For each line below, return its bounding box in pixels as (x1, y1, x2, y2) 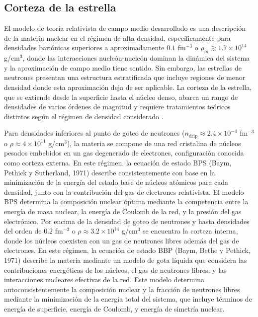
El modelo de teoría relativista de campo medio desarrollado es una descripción (4, 23, 246, 33)
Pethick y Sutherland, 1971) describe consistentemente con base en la (4, 167, 215, 177)
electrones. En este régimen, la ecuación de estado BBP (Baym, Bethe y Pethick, (4, 245, 251, 255)
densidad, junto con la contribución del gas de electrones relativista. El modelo (4, 186, 244, 197)
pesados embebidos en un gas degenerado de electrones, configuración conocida (4, 148, 244, 158)
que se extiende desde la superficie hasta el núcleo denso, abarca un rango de (4, 91, 238, 102)
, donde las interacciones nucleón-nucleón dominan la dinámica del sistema (22, 53, 250, 63)
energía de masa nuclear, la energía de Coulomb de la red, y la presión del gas (4, 206, 242, 216)
